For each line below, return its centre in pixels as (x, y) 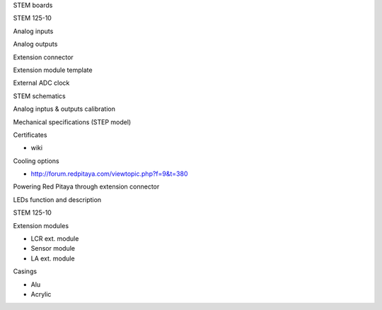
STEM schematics (40, 96)
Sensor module (53, 249)
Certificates (30, 135)
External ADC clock (41, 83)
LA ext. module (53, 258)
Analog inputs (33, 31)
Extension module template (53, 70)
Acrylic (41, 294)
